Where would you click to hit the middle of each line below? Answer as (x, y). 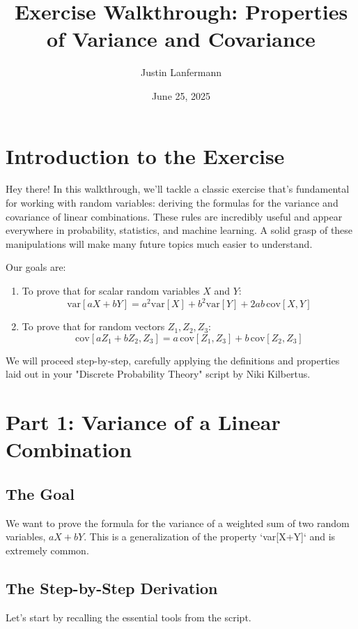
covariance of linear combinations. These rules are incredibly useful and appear (174, 216)
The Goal (40, 493)
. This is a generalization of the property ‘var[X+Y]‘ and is (210, 536)
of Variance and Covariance (181, 39)
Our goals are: (36, 267)
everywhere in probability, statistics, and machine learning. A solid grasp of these (179, 230)
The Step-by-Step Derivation (112, 587)
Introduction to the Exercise (145, 155)
